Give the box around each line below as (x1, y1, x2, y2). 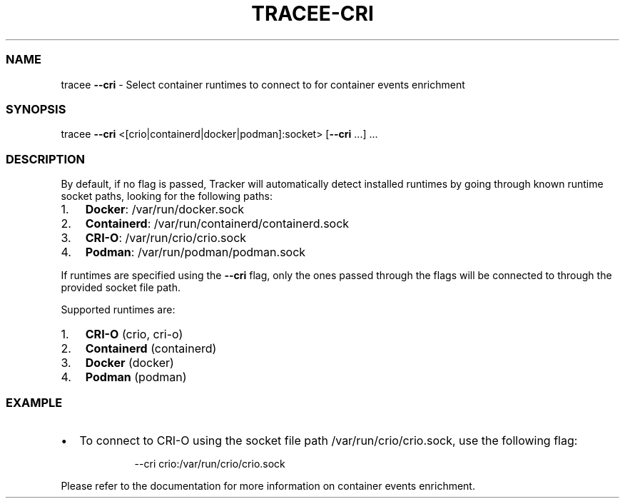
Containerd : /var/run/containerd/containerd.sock (85, 216, 350, 231)
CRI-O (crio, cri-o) (85, 327, 183, 341)
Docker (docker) (85, 356, 174, 370)
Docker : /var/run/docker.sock (85, 202, 245, 216)
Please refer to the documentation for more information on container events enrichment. (61, 479, 475, 492)
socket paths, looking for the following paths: (61, 190, 273, 202)
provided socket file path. (61, 281, 181, 293)
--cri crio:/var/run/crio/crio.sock (134, 457, 285, 470)
